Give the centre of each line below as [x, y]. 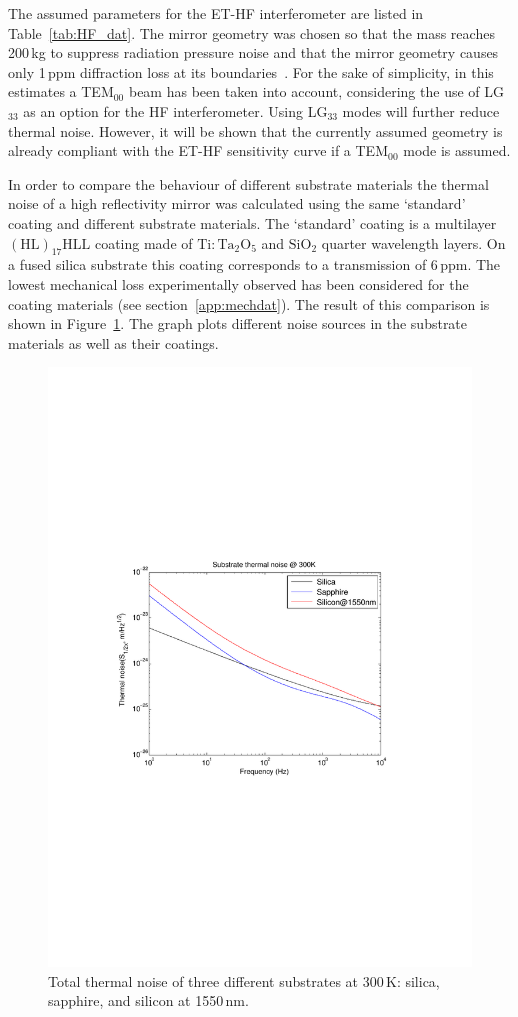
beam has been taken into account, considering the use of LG [316, 91]
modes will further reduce [421, 110]
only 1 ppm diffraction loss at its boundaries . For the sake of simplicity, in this [251, 71]
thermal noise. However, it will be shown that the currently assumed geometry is [255, 130]
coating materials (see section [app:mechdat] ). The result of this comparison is [249, 303]
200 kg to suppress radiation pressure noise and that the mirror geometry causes [253, 52]
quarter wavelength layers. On [413, 242]
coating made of [143, 242]
